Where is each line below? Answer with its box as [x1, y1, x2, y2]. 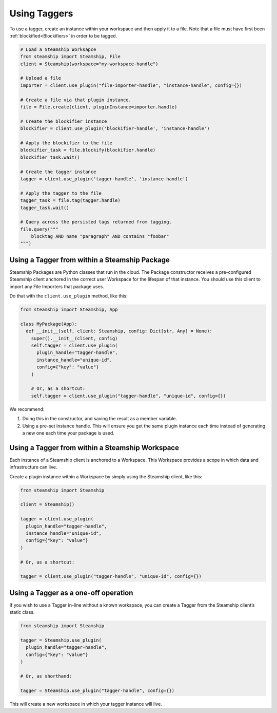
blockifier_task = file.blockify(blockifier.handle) [20, 147, 156, 153]
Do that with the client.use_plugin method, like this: [9, 293, 128, 299]
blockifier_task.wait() [20, 154, 81, 160]
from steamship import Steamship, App [20, 307, 118, 313]
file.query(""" [20, 226, 58, 232]
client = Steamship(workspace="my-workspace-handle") [20, 61, 159, 67]
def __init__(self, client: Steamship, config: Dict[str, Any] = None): [26, 328, 213, 334]
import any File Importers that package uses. [9, 283, 105, 290]
